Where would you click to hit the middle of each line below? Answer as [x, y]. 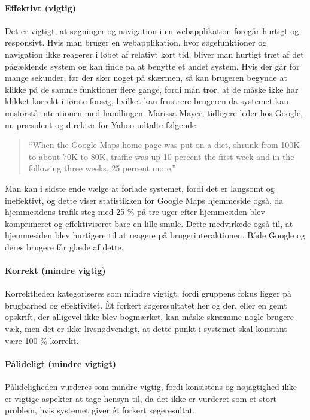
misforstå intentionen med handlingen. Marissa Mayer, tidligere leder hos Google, [154, 112]
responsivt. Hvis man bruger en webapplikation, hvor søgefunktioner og [136, 42]
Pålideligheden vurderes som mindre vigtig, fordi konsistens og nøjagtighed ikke [151, 387]
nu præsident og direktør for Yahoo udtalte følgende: [102, 124]
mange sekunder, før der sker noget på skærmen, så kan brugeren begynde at [146, 78]
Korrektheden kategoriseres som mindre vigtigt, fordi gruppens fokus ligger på [148, 293]
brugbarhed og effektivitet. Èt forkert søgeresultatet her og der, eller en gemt [146, 305]
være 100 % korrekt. [42, 340]
